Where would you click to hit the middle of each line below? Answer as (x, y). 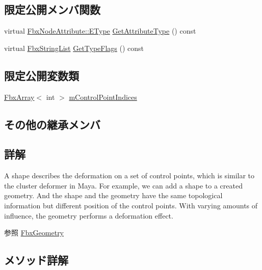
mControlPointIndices (103, 97)
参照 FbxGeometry (34, 233)
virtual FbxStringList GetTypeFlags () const (74, 48)
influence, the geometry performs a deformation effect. (89, 215)
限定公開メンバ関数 (52, 9)
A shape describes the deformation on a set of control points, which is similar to (129, 175)
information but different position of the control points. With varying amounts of (131, 205)
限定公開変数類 (42, 75)
